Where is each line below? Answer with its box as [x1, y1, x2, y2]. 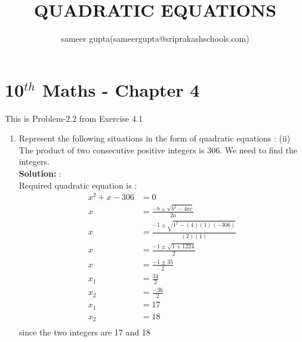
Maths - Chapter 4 [42, 77, 200, 101]
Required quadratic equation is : [19, 178, 137, 191]
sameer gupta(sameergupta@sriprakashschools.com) [61, 32, 249, 45]
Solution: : [19, 167, 61, 180]
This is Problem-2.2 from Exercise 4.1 [5, 112, 143, 124]
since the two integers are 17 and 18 [19, 326, 150, 338]
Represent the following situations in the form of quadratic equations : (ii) [19, 132, 291, 144]
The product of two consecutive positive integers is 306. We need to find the [19, 143, 298, 156]
